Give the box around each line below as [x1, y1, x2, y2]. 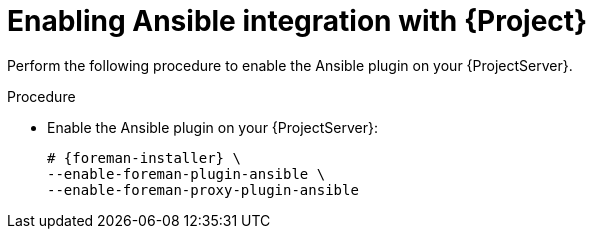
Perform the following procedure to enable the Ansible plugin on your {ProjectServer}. [7, 56, 573, 74]
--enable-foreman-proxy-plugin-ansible [47, 181, 359, 198]
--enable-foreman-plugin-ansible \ [47, 165, 326, 182]
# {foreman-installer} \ [47, 149, 241, 166]
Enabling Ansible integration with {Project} [7, 4, 588, 38]
